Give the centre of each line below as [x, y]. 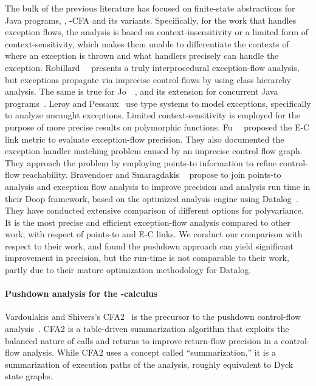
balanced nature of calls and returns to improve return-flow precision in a [142, 340]
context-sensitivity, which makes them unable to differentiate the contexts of [147, 43]
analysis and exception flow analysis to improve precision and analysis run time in [158, 186]
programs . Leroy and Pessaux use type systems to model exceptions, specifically [158, 103]
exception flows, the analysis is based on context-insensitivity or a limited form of [157, 32]
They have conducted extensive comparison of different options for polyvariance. [154, 210]
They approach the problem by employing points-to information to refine [141, 162]
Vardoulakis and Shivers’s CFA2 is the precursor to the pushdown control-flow [153, 317]
